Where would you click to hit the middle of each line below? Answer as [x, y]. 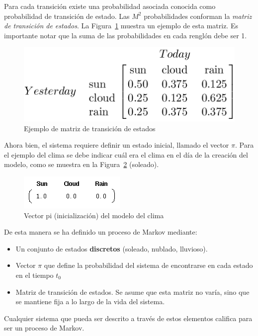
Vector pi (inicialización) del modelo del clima [94, 215]
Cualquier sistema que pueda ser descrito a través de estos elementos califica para [128, 318]
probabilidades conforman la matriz [198, 16]
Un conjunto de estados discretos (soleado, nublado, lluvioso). [112, 248]
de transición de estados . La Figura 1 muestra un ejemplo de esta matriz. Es [121, 26]
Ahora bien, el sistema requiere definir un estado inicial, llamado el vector [117, 145]
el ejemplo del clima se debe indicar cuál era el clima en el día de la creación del [126, 154]
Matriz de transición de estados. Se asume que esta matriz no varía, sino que [132, 292]
